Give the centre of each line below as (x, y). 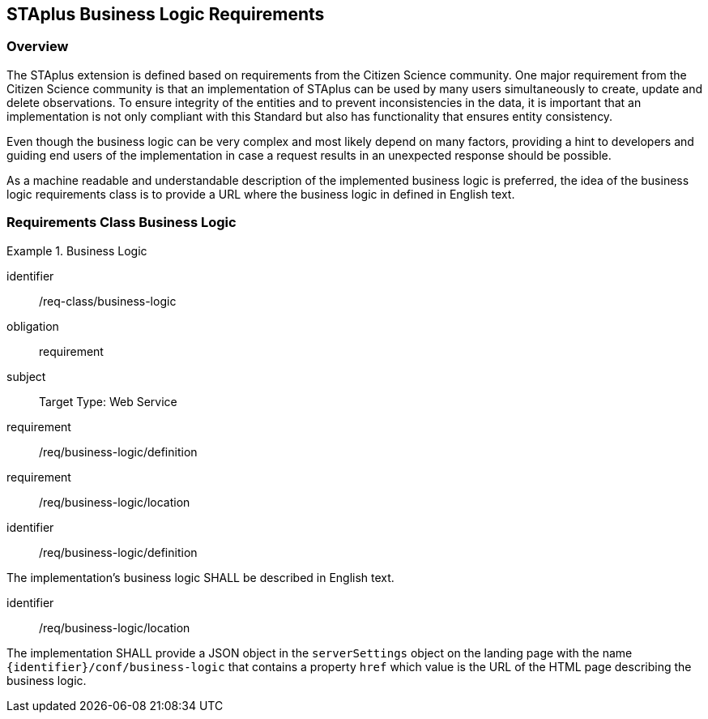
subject (26, 376)
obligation (33, 326)
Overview (38, 47)
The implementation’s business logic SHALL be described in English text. (200, 577)
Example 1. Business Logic (77, 250)
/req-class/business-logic (108, 301)
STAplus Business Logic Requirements (166, 14)
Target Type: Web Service (108, 401)
